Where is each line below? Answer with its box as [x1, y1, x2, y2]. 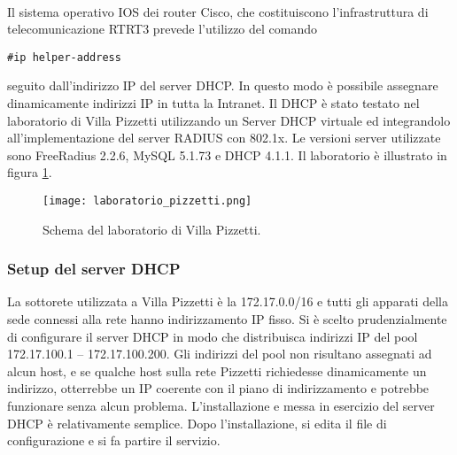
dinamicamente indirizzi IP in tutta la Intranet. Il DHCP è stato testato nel [7, 94, 420, 112]
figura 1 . [7, 163, 52, 181]
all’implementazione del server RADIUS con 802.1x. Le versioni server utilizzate [7, 128, 441, 147]
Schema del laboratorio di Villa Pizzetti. [43, 220, 261, 238]
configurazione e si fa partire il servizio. [7, 431, 221, 450]
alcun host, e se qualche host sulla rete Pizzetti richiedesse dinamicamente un [7, 361, 427, 380]
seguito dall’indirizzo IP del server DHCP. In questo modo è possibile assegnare [7, 76, 438, 95]
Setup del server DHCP [7, 258, 181, 280]
